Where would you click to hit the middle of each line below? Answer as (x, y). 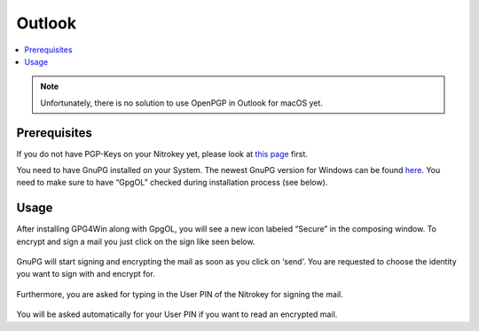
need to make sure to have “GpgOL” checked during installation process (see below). (172, 183)
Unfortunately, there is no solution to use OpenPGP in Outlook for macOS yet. (182, 103)
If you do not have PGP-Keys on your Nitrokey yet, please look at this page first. (162, 154)
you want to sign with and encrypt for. (86, 274)
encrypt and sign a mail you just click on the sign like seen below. (136, 241)
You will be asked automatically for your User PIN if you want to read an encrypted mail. (177, 314)
